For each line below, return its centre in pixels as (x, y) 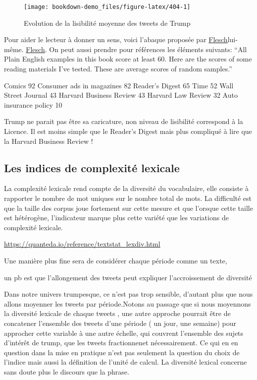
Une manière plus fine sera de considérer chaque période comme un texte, (116, 260)
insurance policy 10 (33, 104)
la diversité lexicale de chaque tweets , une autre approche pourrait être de (117, 313)
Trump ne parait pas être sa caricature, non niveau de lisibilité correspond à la (124, 121)
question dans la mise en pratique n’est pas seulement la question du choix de (122, 352)
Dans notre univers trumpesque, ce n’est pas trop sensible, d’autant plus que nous (128, 294)
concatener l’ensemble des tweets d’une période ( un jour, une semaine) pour (120, 323)
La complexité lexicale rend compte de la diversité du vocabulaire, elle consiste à (126, 188)
